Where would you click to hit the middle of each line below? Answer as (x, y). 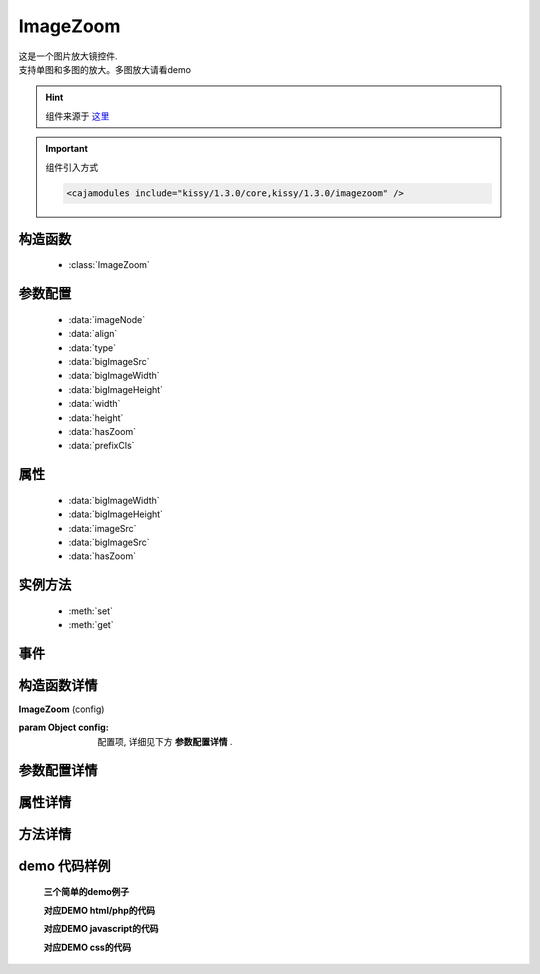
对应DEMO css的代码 (87, 947)
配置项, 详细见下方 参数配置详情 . (165, 741)
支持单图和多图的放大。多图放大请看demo (105, 69)
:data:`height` (96, 417)
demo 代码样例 (64, 865)
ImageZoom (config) (61, 709)
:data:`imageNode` (106, 319)
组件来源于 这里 (77, 116)
